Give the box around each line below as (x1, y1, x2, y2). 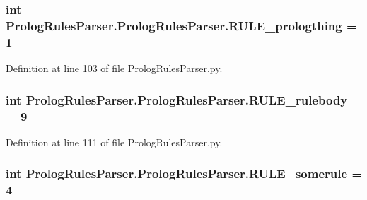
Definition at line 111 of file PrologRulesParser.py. (6, 134, 223, 149)
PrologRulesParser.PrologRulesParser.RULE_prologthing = (6, 16, 357, 34)
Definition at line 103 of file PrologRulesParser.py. (6, 61, 223, 76)
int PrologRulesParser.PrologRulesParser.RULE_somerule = (6, 165, 363, 182)
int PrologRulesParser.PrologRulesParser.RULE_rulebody (6, 90, 348, 108)
